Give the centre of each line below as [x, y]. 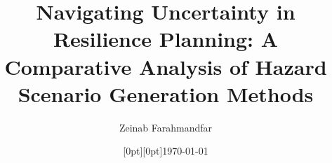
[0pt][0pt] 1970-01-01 [166, 151]
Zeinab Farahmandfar [166, 127]
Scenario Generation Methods [166, 93]
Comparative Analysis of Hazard [166, 66]
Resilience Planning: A [166, 39]
